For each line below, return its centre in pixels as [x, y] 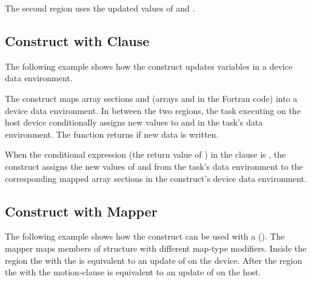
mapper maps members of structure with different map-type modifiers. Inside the [156, 248]
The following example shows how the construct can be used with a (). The [145, 236]
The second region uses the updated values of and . [100, 8]
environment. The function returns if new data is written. [112, 134]
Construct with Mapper [81, 211]
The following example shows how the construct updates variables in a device [149, 66]
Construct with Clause [77, 40]
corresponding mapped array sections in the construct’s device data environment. [156, 178]
